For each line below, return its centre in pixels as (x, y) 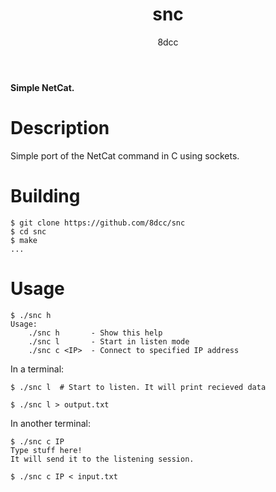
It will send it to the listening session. (102, 459)
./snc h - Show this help (95, 333)
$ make (24, 240)
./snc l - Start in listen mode (109, 341)
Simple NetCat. (42, 87)
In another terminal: (51, 423)
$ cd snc (28, 231)
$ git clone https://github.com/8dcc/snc (98, 223)
